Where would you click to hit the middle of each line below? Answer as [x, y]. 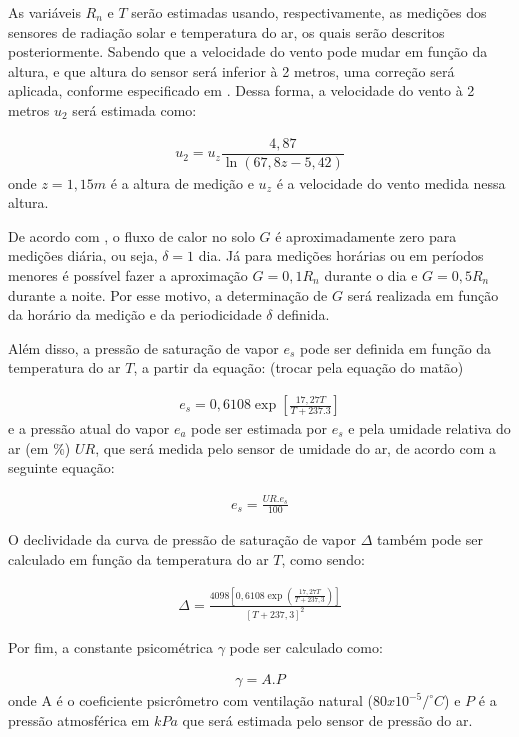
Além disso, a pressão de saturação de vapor [143, 347]
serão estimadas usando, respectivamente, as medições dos [309, 12]
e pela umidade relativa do [429, 428]
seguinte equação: [61, 467]
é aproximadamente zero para [366, 235]
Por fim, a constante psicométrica [110, 646]
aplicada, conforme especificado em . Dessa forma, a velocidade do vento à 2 [241, 90]
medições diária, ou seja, [83, 255]
